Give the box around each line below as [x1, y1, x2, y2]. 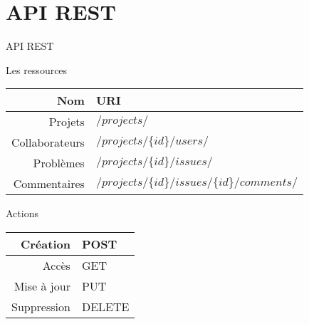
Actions [6, 206, 38, 221]
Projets [48, 113, 85, 130]
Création [20, 235, 70, 252]
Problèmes [33, 155, 85, 172]
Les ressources [6, 62, 68, 77]
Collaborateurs [11, 134, 85, 151]
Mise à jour [14, 277, 70, 294]
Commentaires [13, 175, 85, 192]
